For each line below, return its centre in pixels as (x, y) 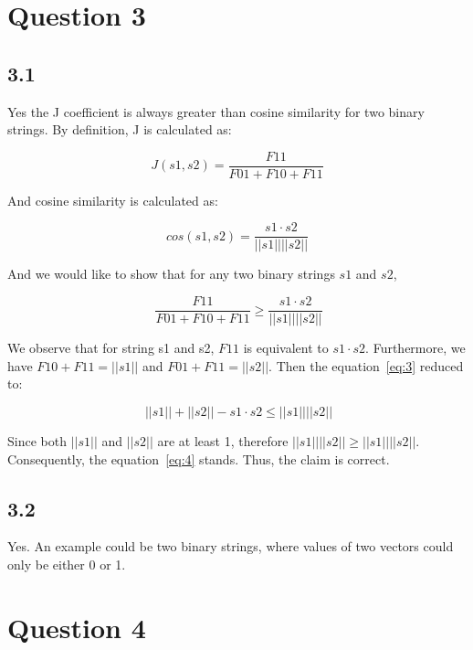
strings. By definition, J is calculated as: (120, 129)
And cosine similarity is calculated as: (113, 200)
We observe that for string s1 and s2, (111, 348)
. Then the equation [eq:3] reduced (366, 365)
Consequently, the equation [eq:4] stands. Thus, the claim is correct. (199, 458)
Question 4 (77, 627)
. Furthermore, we (415, 348)
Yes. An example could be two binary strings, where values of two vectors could (231, 546)
